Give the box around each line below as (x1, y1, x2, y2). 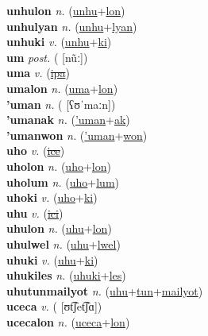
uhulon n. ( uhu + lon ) (6, 220, 112, 237)
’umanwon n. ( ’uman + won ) (6, 126, 148, 143)
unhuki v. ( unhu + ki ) (6, 33, 112, 50)
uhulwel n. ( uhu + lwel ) (6, 235, 121, 252)
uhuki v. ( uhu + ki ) (6, 251, 98, 268)
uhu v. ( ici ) (6, 204, 64, 221)
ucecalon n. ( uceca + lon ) (6, 313, 130, 330)
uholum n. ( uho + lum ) (6, 173, 120, 190)
